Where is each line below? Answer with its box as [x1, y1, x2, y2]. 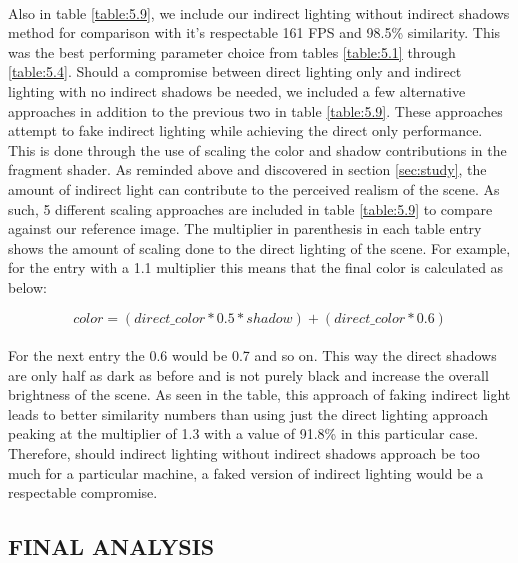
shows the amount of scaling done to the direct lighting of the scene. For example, [8, 237, 511, 258]
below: [8, 276, 47, 297]
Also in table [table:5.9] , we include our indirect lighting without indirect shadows [8, 2, 510, 23]
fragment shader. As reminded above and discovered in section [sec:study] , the [8, 159, 487, 180]
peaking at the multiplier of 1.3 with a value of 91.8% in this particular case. [8, 423, 479, 444]
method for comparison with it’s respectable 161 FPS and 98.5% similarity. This [8, 22, 501, 43]
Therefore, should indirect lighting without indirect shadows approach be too [8, 443, 480, 464]
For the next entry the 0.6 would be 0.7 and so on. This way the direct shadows [8, 345, 497, 366]
